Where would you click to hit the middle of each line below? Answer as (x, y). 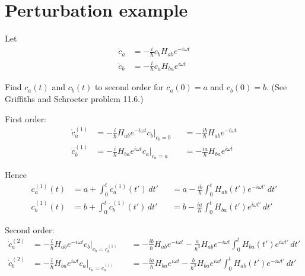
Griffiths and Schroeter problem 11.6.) (74, 99)
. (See (277, 87)
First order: (26, 118)
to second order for (129, 87)
